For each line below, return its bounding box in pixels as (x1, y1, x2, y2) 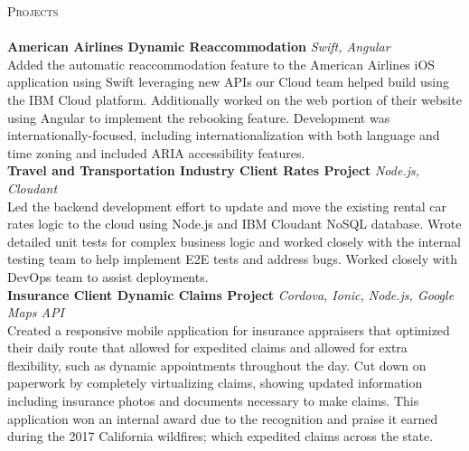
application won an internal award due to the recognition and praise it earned (7, 409, 438, 428)
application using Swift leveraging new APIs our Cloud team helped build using (7, 72, 450, 91)
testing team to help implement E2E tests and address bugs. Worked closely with (7, 249, 457, 268)
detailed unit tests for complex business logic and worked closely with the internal (7, 231, 461, 250)
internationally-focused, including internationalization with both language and (7, 126, 440, 145)
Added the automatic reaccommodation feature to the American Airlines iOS (7, 54, 436, 73)
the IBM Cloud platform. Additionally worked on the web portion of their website (7, 89, 462, 108)
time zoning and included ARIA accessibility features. (7, 143, 305, 162)
